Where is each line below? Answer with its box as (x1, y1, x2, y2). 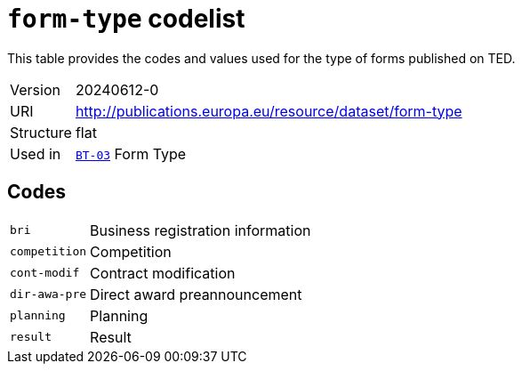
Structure (10, 123, 72, 141)
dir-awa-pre (10, 287, 87, 302)
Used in (10, 144, 61, 163)
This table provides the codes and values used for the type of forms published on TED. (7, 50, 516, 66)
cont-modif (10, 266, 80, 280)
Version (10, 80, 60, 99)
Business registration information (90, 221, 311, 239)
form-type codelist (7, 4, 245, 34)
